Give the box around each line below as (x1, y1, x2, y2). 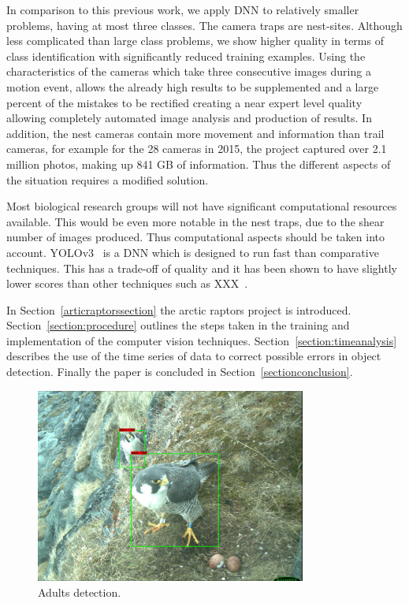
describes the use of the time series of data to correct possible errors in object (6, 348, 381, 364)
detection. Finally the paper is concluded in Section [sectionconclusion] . (6, 363, 353, 380)
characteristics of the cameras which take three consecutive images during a (6, 63, 371, 80)
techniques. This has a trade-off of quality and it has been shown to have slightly (6, 259, 397, 276)
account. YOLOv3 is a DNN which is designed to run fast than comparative (6, 244, 379, 260)
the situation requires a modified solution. (6, 171, 209, 188)
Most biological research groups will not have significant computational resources (6, 198, 397, 214)
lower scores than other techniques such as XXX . (6, 275, 248, 292)
